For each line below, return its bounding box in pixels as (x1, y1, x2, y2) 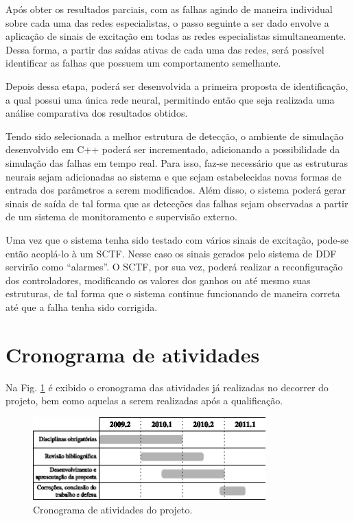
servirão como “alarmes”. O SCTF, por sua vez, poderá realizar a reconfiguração (5, 259, 343, 274)
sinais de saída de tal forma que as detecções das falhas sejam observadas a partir (5, 196, 349, 210)
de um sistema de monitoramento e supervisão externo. (5, 209, 237, 224)
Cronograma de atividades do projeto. (33, 502, 193, 516)
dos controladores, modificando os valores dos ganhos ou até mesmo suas (5, 273, 311, 287)
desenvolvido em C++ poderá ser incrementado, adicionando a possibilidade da (5, 142, 340, 157)
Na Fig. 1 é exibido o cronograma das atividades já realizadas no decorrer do (5, 380, 329, 394)
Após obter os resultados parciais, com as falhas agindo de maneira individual (5, 2, 333, 16)
